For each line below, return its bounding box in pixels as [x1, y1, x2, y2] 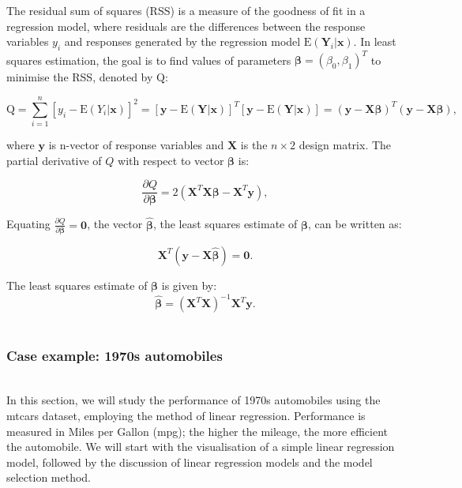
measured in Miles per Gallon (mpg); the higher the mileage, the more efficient [6, 422, 388, 439]
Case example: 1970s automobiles [6, 345, 223, 365]
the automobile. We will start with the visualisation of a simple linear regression [6, 438, 395, 455]
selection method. [6, 469, 92, 486]
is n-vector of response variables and [48, 137, 224, 153]
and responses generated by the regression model [64, 33, 301, 50]
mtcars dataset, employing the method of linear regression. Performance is [6, 407, 366, 424]
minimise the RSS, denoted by [6, 69, 153, 85]
